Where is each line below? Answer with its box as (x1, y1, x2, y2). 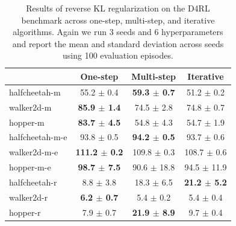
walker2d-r (9, 190, 48, 203)
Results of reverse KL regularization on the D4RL (26, 2, 210, 14)
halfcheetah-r (9, 175, 57, 188)
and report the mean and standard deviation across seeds (12, 37, 224, 50)
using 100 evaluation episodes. (63, 49, 173, 62)
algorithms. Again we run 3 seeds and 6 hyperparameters (13, 25, 223, 38)
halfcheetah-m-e (9, 131, 67, 143)
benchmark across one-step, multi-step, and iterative (21, 13, 215, 26)
